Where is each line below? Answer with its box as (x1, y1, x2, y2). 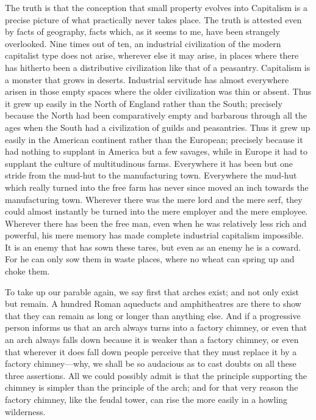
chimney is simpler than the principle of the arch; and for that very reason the (5, 381, 298, 394)
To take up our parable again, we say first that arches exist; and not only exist (5, 285, 299, 298)
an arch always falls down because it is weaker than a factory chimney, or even (5, 333, 299, 346)
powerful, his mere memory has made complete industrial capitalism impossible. (5, 229, 304, 241)
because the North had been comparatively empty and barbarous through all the (5, 109, 307, 122)
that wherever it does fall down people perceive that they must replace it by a (5, 345, 297, 358)
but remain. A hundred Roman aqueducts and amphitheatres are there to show (5, 297, 301, 310)
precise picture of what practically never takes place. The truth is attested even (5, 13, 302, 26)
